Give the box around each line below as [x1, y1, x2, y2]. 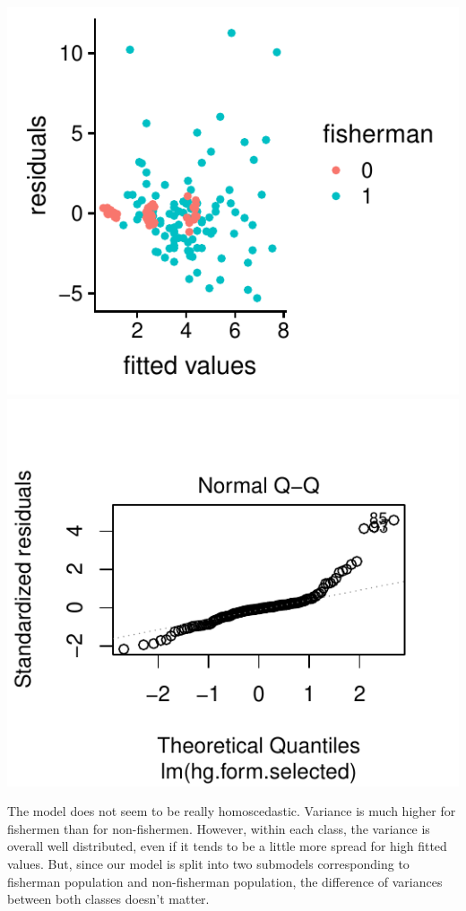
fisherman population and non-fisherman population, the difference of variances [7, 872, 443, 890]
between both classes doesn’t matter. [7, 889, 210, 908]
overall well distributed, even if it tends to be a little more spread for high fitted [7, 837, 447, 855]
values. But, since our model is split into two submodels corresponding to [7, 854, 410, 872]
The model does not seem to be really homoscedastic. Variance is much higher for [7, 802, 456, 820]
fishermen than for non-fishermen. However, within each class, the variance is [7, 819, 430, 837]
